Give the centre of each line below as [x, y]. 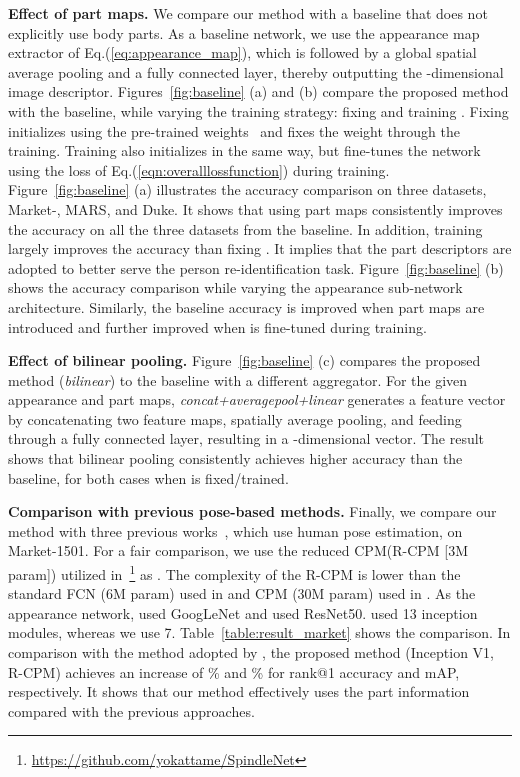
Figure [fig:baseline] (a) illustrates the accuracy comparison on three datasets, [247, 189]
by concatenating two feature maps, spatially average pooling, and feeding [235, 418]
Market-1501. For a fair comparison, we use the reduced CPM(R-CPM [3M [238, 550]
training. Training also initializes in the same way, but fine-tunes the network [244, 150]
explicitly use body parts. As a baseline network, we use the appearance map [244, 32]
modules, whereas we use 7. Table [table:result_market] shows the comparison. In [259, 632]
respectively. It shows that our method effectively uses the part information [239, 691]
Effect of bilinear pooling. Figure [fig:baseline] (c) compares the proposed [244, 360]
